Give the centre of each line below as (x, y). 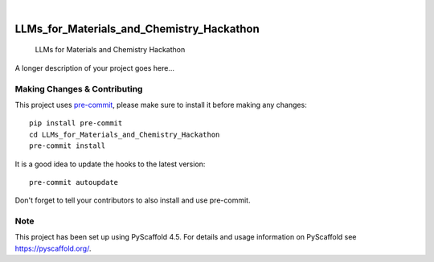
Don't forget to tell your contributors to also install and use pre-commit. (133, 200)
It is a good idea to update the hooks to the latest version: (110, 164)
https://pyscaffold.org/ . (53, 248)
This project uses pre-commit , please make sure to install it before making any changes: (161, 104)
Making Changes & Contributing (79, 88)
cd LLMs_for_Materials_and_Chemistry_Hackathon (125, 134)
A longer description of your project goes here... (94, 68)
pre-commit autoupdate (74, 182)
